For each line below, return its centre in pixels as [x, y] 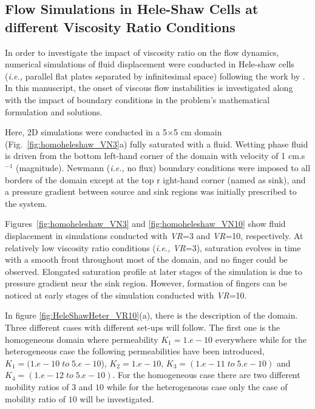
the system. [26, 203]
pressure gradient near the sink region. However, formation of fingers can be [146, 283]
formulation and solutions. [54, 111]
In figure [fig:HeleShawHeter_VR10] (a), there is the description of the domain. [151, 315]
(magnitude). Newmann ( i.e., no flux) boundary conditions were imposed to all [163, 167]
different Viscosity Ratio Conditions [120, 26]
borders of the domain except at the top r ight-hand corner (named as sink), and [155, 179]
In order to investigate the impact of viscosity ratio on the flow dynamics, [142, 52]
